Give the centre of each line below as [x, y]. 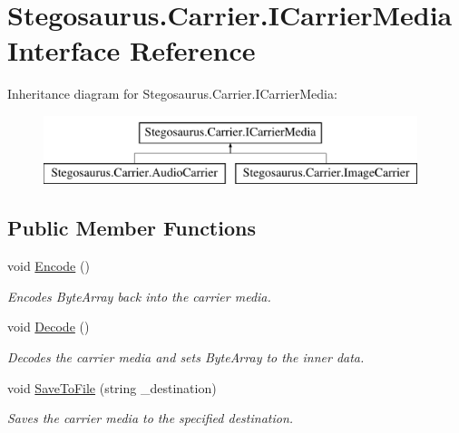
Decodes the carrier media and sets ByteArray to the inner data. [186, 357]
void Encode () [49, 266]
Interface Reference [132, 50]
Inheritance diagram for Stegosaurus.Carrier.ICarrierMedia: [172, 94]
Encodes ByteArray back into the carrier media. [139, 296]
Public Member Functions [132, 228]
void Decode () [49, 327]
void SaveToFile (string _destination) [112, 387]
